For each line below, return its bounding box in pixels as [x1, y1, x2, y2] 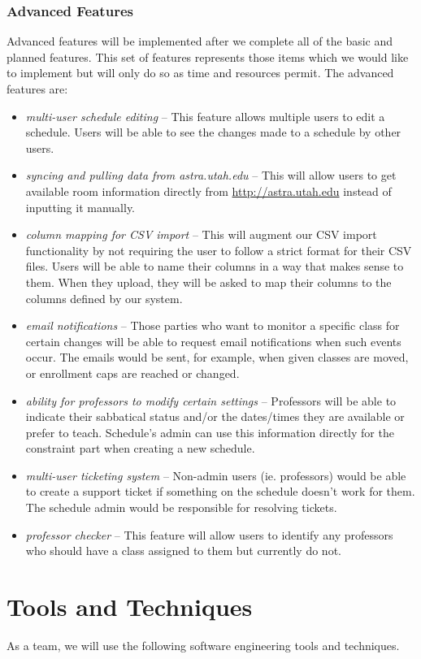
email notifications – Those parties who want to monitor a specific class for [25, 317, 400, 334]
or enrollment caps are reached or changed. [25, 364, 240, 381]
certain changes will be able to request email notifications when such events [25, 332, 401, 349]
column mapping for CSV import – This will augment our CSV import [25, 226, 377, 243]
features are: [7, 80, 68, 97]
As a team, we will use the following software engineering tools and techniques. [7, 636, 400, 653]
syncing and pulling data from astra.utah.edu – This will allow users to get [25, 167, 397, 184]
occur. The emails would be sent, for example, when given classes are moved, [25, 349, 409, 366]
